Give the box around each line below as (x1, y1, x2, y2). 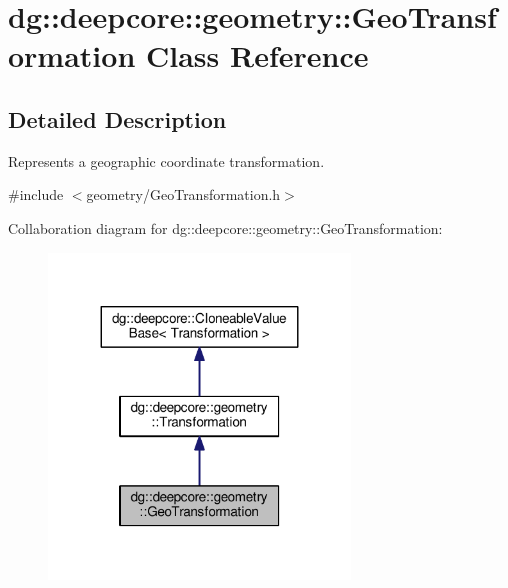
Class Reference (146, 35, 369, 76)
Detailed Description (8, 103, 227, 134)
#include (8, 184, 64, 205)
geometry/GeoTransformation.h (86, 184, 281, 205)
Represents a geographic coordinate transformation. (8, 150, 325, 171)
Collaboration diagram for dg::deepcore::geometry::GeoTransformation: (8, 217, 443, 238)
